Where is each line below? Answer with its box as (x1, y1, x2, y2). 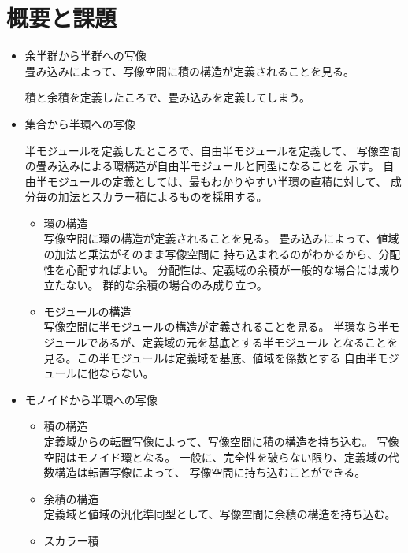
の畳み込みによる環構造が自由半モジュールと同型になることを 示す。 (24, 158, 380, 174)
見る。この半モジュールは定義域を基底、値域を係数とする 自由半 (43, 349, 377, 366)
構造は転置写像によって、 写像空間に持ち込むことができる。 (54, 464, 366, 481)
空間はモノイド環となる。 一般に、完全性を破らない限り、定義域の (43, 448, 388, 465)
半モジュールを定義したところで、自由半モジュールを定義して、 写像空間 (24, 142, 401, 158)
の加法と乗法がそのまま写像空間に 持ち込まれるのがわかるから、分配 (43, 246, 401, 262)
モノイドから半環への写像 (24, 391, 158, 407)
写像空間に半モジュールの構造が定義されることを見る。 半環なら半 (43, 318, 389, 335)
